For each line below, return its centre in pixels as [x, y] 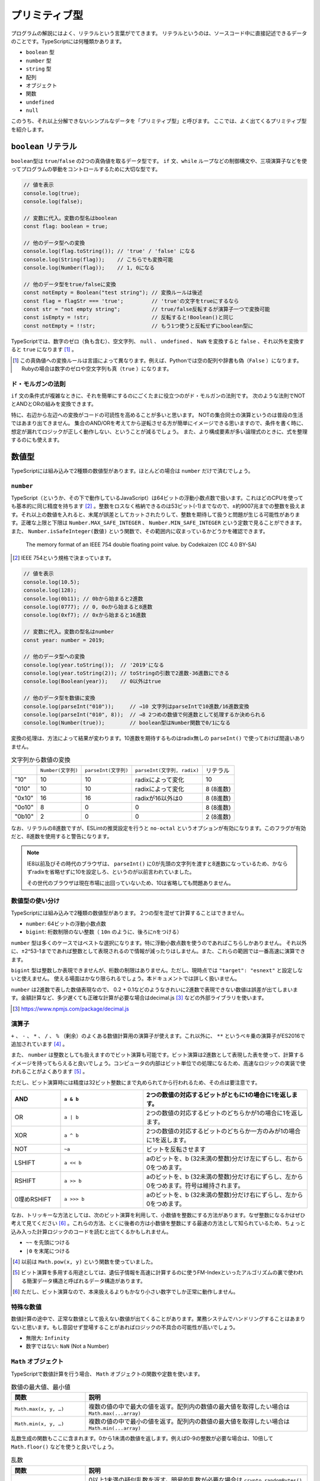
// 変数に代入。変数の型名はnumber [69, 632]
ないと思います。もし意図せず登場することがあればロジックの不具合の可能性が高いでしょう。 [125, 1327]
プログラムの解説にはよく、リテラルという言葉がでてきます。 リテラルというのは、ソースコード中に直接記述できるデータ [159, 33]
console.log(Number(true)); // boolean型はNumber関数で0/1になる [127, 723]
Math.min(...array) [115, 1429]
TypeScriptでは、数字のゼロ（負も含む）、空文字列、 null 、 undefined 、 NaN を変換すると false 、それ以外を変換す [158, 341]
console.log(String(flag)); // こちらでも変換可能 [98, 259]
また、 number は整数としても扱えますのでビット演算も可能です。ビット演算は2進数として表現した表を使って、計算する [158, 1055]
